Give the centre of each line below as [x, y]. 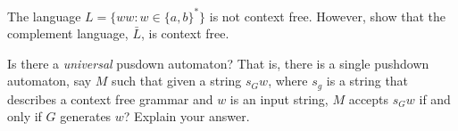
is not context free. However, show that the [327, 16]
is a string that [367, 81]
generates [86, 116]
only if [25, 116]
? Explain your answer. [187, 116]
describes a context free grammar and [110, 98]
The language [44, 16]
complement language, [68, 33]
